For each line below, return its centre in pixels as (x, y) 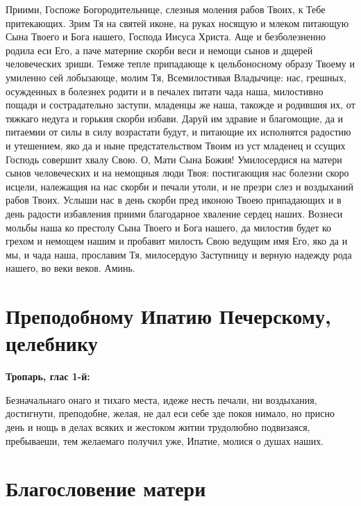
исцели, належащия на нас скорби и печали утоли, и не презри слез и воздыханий (179, 186)
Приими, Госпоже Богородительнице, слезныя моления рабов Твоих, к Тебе (166, 9)
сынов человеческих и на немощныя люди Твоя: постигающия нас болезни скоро (177, 173)
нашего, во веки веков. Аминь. (70, 268)
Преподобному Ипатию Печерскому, (168, 316)
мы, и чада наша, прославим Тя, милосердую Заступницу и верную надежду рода (179, 254)
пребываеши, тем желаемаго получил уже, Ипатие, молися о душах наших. (165, 440)
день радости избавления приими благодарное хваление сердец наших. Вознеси (174, 213)
